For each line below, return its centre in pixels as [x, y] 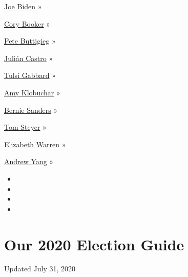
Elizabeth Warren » [35, 144]
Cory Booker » [27, 23]
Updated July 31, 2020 [40, 269]
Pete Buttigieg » [30, 41]
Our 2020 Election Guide [94, 244]
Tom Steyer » [25, 127]
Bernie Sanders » [31, 110]
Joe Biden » [23, 6]
